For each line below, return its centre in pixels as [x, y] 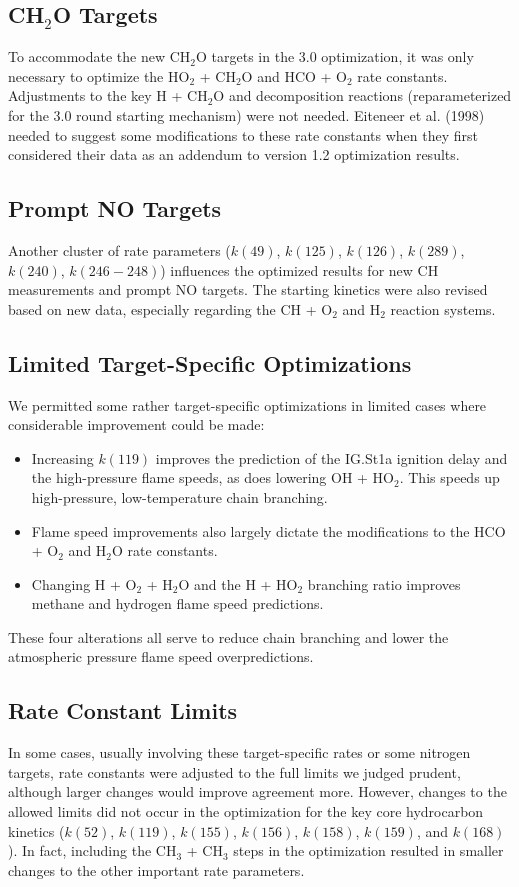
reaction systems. [443, 308]
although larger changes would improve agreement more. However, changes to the [257, 791]
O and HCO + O [294, 75]
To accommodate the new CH [99, 56]
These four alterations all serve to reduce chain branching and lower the [228, 636]
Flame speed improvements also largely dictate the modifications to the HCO [268, 530]
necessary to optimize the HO [99, 75]
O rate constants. [165, 550]
